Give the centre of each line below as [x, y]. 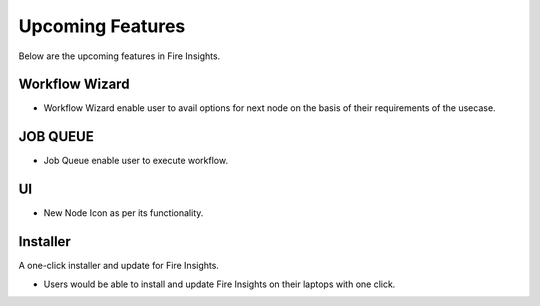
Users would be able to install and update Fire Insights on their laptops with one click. [219, 284]
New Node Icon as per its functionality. [123, 213]
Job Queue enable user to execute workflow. [136, 161]
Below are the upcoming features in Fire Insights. [119, 56]
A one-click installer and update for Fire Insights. [119, 266]
